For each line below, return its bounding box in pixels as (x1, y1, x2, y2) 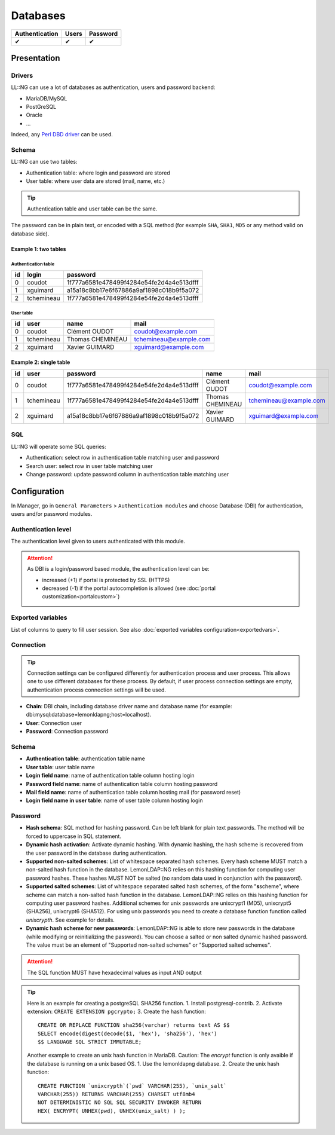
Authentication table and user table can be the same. (27, 205, 158, 212)
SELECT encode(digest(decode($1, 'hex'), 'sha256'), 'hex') (38, 1030, 217, 1037)
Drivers (11, 71, 33, 79)
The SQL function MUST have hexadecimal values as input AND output (27, 969, 202, 976)
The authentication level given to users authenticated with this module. (11, 538, 185, 545)
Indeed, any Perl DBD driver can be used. (11, 131, 113, 138)
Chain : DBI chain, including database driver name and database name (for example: (26, 703, 232, 710)
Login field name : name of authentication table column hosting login (26, 772, 195, 779)
